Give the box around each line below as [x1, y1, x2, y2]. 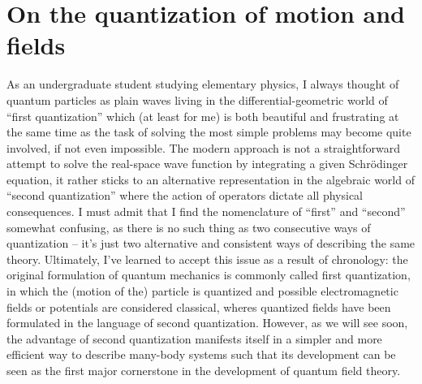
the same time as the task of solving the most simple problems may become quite [6, 123, 411, 140]
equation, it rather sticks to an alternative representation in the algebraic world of [6, 170, 415, 188]
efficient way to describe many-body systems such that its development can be [6, 346, 396, 363]
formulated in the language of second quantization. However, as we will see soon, [6, 314, 408, 331]
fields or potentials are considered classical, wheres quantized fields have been [6, 298, 391, 315]
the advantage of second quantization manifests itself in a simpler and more [6, 330, 382, 347]
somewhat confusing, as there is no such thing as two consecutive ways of [6, 218, 371, 235]
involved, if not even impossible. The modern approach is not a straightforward [6, 139, 401, 156]
